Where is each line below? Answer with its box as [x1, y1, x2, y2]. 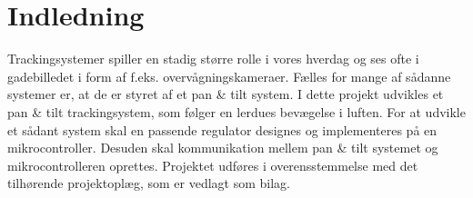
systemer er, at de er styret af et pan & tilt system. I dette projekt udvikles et [7, 84, 444, 104]
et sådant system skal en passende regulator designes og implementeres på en [7, 120, 438, 139]
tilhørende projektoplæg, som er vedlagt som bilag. [7, 173, 291, 193]
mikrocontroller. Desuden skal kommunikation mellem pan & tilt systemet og [7, 138, 438, 157]
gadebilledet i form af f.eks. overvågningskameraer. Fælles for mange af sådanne [7, 66, 451, 85]
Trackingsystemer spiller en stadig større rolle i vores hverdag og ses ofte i [7, 49, 419, 68]
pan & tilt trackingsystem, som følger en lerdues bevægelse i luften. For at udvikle [7, 102, 466, 121]
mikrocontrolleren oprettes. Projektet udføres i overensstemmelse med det [7, 155, 418, 174]
